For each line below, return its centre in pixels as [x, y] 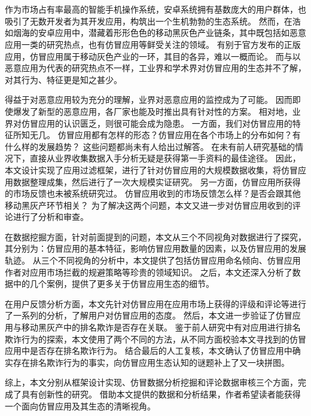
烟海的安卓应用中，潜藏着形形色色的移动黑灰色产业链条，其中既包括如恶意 [159, 33]
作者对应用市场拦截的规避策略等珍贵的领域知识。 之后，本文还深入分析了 [149, 272]
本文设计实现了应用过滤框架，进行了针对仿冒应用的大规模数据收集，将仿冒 [151, 169]
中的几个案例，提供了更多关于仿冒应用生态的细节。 [113, 284]
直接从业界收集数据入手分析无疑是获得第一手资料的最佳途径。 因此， [165, 158]
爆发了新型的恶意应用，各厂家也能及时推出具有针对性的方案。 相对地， [153, 111]
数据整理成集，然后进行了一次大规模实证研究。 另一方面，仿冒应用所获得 [157, 181]
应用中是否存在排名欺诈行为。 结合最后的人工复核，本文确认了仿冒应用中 [149, 351]
